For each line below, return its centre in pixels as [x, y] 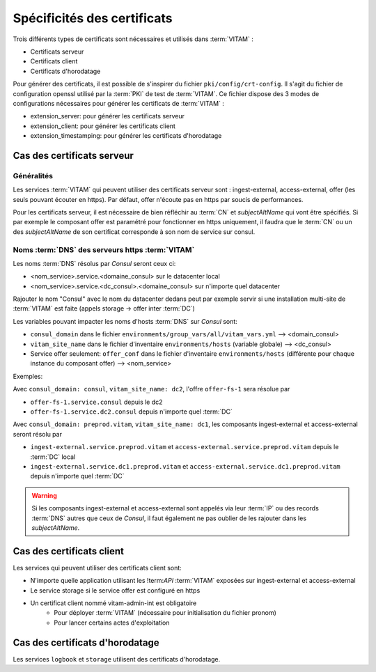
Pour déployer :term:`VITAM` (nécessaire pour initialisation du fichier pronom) [165, 613]
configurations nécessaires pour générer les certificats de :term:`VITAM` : [118, 103]
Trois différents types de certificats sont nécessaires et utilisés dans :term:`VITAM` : [133, 39]
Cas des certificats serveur [73, 156]
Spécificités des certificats [93, 18]
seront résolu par [38, 434]
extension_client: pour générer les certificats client [103, 126]
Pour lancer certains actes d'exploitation [112, 623]
